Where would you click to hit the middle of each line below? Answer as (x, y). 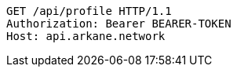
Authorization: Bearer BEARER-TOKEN (119, 24)
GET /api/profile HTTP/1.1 (89, 11)
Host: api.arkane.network (86, 36)
